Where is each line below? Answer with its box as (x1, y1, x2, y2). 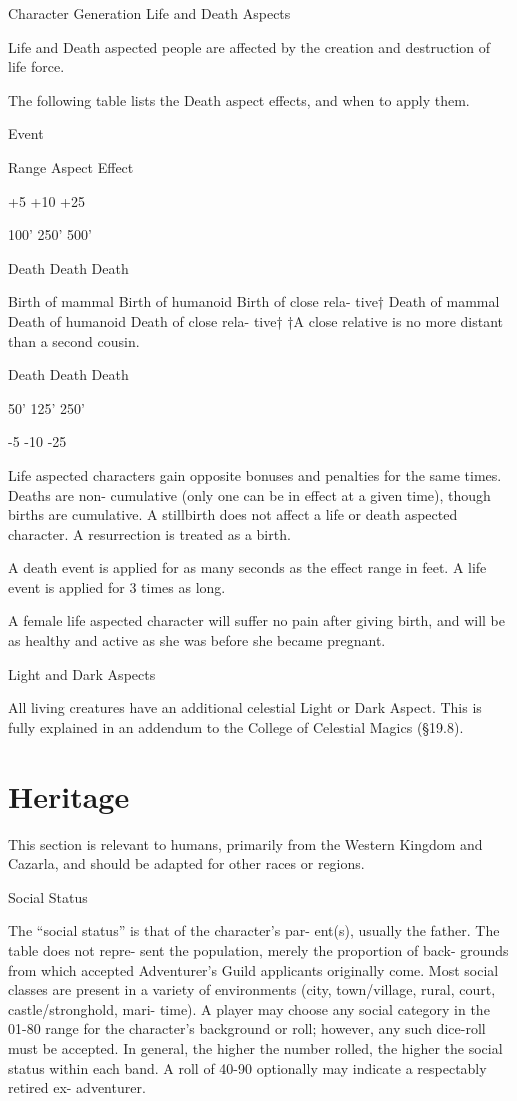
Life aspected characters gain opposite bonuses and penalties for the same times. (8, 464, 502, 485)
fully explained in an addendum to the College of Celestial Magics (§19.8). (8, 716, 464, 737)
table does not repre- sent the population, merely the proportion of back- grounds (8, 939, 509, 960)
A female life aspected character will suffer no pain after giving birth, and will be (8, 610, 505, 631)
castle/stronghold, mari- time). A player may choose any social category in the (8, 998, 490, 1019)
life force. (8, 56, 65, 77)
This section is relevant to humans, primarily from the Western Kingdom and (8, 833, 483, 854)
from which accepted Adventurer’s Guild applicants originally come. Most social (8, 959, 499, 980)
